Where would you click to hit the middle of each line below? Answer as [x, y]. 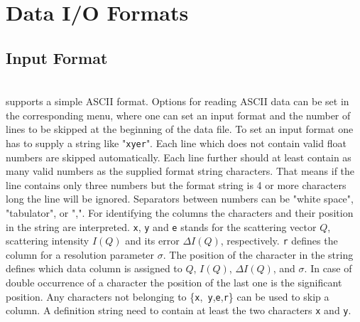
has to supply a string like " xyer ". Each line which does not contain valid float [176, 143]
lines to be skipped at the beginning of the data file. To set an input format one [180, 129]
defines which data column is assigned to [94, 268]
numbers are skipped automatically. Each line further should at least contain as [179, 157]
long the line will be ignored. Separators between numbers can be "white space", [180, 199]
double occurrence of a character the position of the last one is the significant [174, 283]
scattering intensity [48, 241]
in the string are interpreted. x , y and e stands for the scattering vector [161, 226]
